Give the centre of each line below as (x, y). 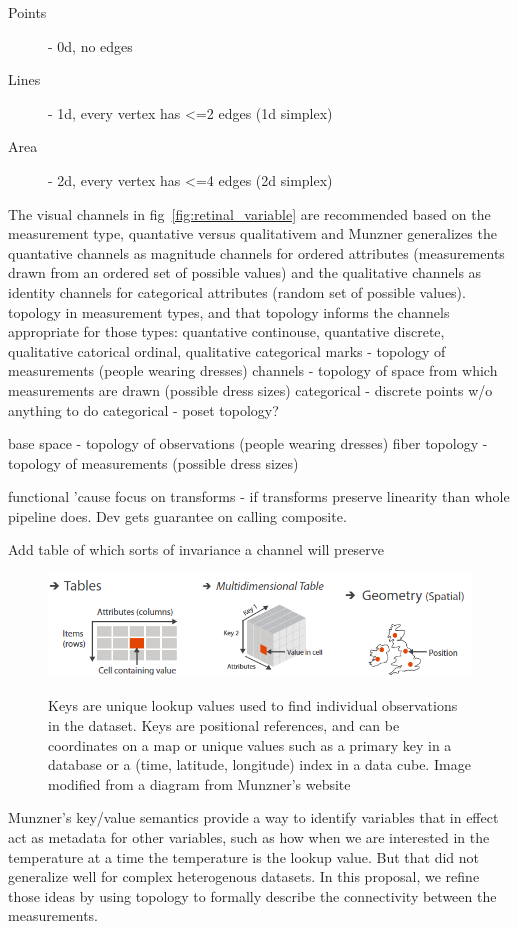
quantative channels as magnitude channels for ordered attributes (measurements (256, 252)
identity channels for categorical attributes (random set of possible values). (237, 291)
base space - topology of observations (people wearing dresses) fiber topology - (248, 443)
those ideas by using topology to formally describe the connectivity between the (252, 895)
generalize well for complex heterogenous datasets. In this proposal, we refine (244, 876)
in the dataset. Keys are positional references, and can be (224, 724)
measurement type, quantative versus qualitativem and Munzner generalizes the (252, 233)
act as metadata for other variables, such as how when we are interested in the (249, 836)
